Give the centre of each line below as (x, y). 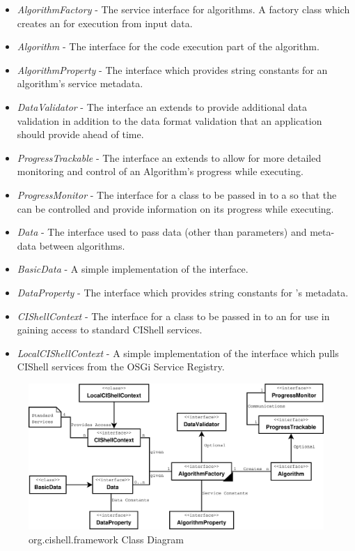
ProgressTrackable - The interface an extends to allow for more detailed (169, 157)
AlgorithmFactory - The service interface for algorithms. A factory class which (183, 9)
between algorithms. (82, 245)
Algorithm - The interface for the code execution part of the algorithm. (168, 46)
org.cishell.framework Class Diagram (106, 539)
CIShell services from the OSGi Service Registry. (121, 367)
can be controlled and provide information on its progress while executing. (175, 208)
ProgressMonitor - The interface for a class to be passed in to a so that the (177, 194)
